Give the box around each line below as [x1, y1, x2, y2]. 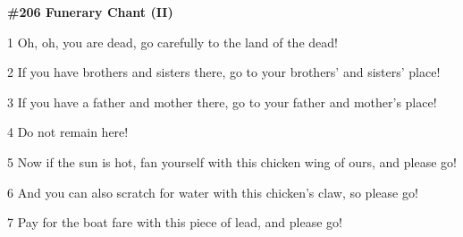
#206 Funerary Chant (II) [7, 3, 173, 21]
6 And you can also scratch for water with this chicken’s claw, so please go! [7, 182, 418, 201]
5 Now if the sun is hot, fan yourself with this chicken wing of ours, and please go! [7, 152, 457, 171]
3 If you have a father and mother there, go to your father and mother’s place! [7, 92, 437, 111]
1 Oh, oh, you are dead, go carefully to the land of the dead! [7, 32, 338, 51]
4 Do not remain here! [7, 123, 129, 141]
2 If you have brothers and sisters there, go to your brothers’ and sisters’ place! [7, 63, 441, 81]
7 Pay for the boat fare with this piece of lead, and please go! [7, 213, 342, 232]
